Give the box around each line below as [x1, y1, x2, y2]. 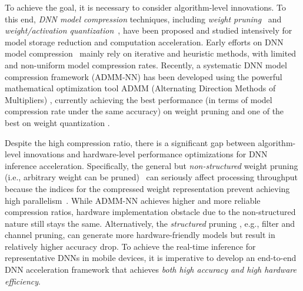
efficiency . [5, 275, 41, 287]
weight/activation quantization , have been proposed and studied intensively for [5, 24, 292, 37]
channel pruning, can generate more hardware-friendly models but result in [5, 229, 275, 241]
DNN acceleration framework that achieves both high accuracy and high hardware [5, 263, 297, 276]
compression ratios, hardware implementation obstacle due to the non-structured [5, 206, 296, 218]
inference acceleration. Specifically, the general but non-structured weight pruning [5, 159, 298, 171]
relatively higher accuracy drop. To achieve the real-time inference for [5, 240, 256, 252]
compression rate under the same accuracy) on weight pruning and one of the [5, 105, 284, 117]
